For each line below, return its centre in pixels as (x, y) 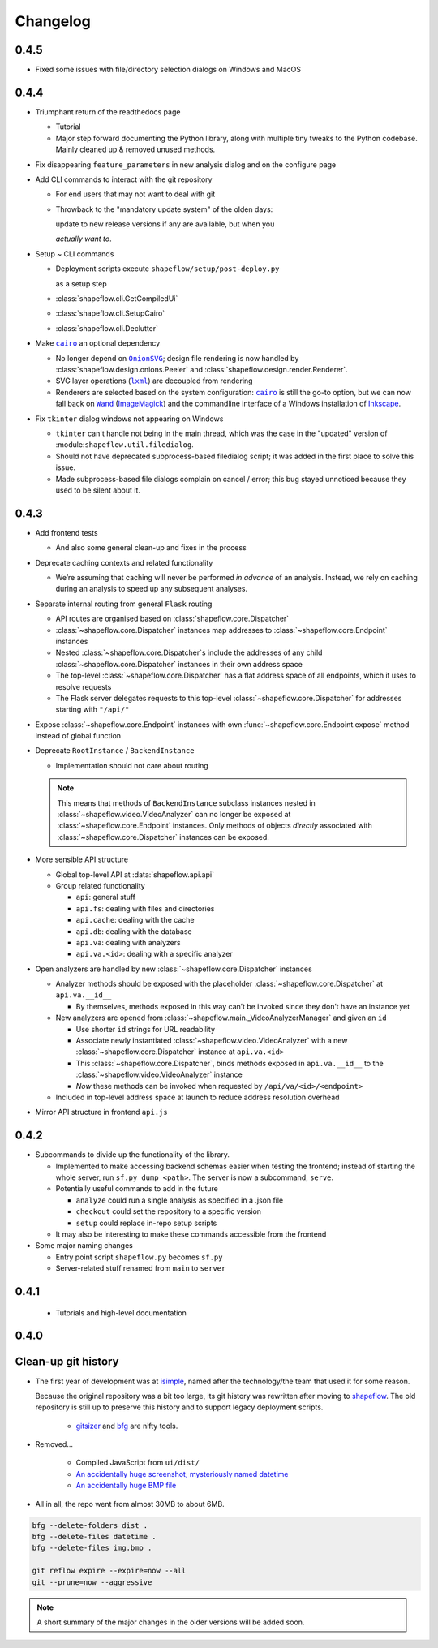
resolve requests (84, 686)
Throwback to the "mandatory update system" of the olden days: (164, 209)
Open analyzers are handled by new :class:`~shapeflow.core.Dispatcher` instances (174, 969)
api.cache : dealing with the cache (135, 920)
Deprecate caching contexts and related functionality (124, 562)
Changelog (53, 21)
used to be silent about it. (98, 490)
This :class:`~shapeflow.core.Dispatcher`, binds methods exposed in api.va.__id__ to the (230, 1063)
